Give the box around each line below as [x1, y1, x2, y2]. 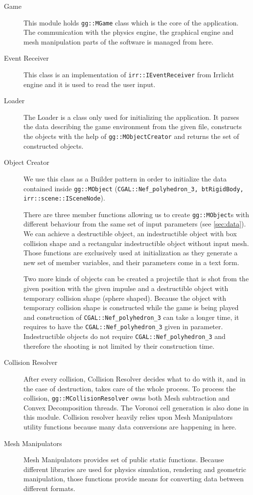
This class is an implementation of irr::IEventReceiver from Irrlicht [23, 69, 234, 80]
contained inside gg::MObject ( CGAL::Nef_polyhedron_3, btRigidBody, [23, 183, 244, 193]
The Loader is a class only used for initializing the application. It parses [23, 112, 239, 122]
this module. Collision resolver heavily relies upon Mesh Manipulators [23, 412, 233, 422]
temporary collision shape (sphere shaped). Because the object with [23, 292, 227, 303]
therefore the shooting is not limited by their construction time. [23, 340, 215, 351]
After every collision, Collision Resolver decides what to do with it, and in [23, 373, 246, 383]
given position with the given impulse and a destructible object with [23, 283, 229, 293]
